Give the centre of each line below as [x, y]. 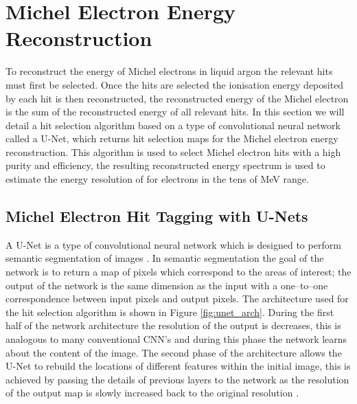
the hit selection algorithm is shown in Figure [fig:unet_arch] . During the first [170, 312]
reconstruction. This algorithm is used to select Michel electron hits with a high [173, 151]
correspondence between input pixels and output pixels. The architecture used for [177, 299]
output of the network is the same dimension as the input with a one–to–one [167, 285]
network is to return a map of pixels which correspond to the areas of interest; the [178, 272]
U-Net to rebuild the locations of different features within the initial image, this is [178, 366]
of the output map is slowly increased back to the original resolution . [152, 393]
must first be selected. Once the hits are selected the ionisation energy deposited [175, 84]
